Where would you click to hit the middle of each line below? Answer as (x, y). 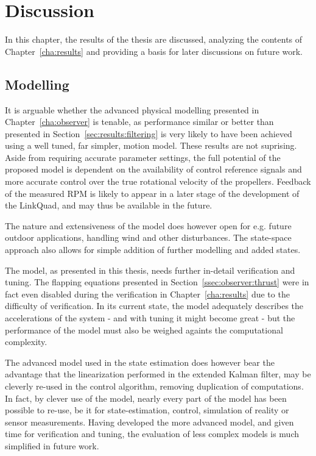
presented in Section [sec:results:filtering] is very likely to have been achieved (149, 133)
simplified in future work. (52, 445)
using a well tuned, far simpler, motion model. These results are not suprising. (151, 145)
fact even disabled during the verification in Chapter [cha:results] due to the (147, 294)
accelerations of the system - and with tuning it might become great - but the (150, 318)
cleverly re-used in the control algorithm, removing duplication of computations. (154, 386)
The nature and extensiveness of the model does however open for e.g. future (148, 225)
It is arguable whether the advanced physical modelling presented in (132, 109)
